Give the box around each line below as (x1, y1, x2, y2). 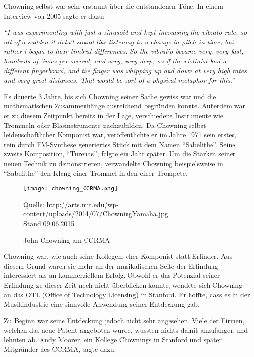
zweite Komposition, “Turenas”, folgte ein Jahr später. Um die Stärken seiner (4, 148, 236, 159)
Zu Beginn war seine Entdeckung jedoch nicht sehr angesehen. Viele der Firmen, (4, 315, 245, 325)
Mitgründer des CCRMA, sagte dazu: (4, 344, 116, 354)
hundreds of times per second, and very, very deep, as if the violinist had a (4, 55, 227, 65)
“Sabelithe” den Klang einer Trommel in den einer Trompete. (4, 168, 188, 178)
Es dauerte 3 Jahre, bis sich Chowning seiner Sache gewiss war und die (4, 91, 216, 101)
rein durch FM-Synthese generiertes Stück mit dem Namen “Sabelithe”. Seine (4, 139, 235, 149)
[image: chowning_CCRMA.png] (23, 185, 118, 192)
